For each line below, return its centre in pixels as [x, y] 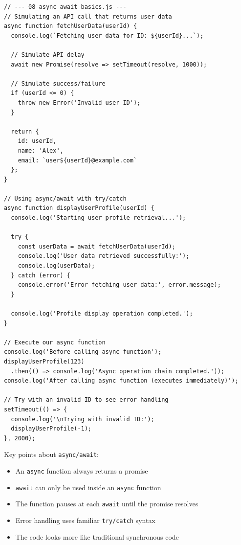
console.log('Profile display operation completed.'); [102, 314]
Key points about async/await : [51, 454]
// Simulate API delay [48, 55]
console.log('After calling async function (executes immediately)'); [121, 381]
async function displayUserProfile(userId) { [79, 208]
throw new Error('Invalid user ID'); [79, 102]
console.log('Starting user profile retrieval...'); [99, 218]
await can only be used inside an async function [88, 487]
